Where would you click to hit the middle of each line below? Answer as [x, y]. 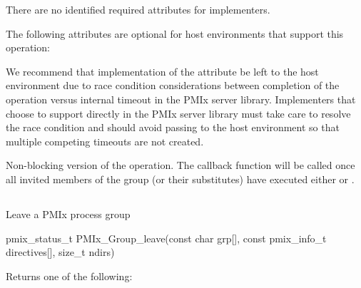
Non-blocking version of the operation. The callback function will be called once [180, 165]
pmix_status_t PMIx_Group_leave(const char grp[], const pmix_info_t [166, 238]
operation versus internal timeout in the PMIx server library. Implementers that [181, 99]
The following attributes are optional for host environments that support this [175, 33]
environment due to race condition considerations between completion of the [173, 85]
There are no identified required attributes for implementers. [138, 9]
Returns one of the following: [69, 276]
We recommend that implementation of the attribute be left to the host [162, 71]
